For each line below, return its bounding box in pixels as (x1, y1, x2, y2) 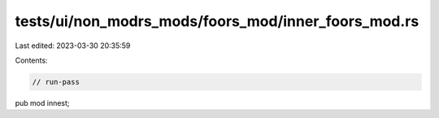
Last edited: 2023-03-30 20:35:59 (15, 41, 131, 50)
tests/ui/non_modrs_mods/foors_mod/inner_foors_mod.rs (15, 12, 419, 30)
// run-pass (32, 77, 80, 86)
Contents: (15, 55, 48, 65)
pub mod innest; (15, 98, 70, 107)
